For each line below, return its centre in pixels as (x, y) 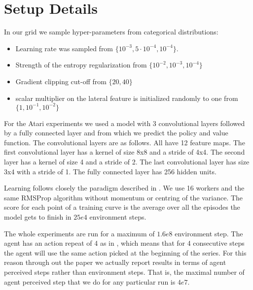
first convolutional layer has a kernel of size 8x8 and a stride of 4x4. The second (125, 152)
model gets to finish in (38, 216)
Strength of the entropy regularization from (81, 65)
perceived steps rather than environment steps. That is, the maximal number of (124, 272)
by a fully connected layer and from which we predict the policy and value (116, 133)
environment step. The (209, 233)
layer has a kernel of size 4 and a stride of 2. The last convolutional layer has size (127, 161)
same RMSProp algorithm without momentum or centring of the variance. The (124, 197)
